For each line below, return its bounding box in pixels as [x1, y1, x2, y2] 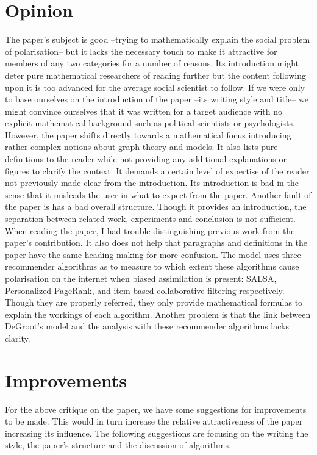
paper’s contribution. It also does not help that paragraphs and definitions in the [5, 236, 308, 249]
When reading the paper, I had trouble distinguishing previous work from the [5, 224, 295, 237]
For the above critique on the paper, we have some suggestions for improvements [5, 403, 307, 415]
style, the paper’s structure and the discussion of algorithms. [5, 439, 231, 451]
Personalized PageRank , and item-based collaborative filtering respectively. [5, 284, 285, 296]
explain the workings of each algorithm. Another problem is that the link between [5, 307, 311, 320]
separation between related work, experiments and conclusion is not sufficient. [5, 212, 296, 225]
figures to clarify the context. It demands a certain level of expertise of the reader [5, 164, 310, 177]
